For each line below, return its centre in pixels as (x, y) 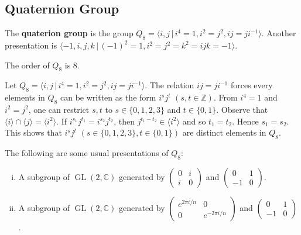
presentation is (31, 45)
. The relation (170, 85)
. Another (279, 33)
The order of (27, 65)
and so (194, 121)
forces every (252, 85)
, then (124, 121)
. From (225, 97)
